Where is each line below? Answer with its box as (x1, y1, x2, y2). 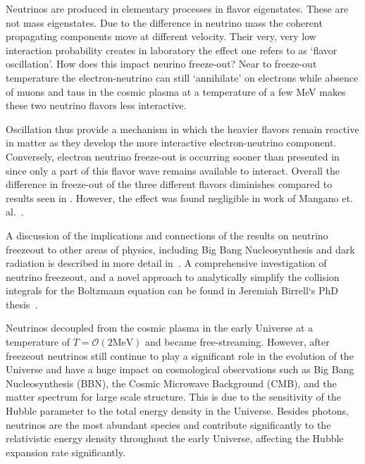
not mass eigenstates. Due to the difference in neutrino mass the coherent (6, 15, 323, 30)
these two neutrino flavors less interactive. (6, 98, 187, 113)
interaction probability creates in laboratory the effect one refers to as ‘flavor (6, 42, 338, 57)
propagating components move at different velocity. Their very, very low (6, 29, 316, 44)
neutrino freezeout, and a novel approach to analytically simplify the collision (6, 269, 340, 284)
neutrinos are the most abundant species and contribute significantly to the (6, 417, 331, 432)
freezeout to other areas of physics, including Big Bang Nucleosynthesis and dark (6, 242, 355, 256)
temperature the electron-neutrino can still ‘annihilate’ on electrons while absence (6, 70, 359, 84)
